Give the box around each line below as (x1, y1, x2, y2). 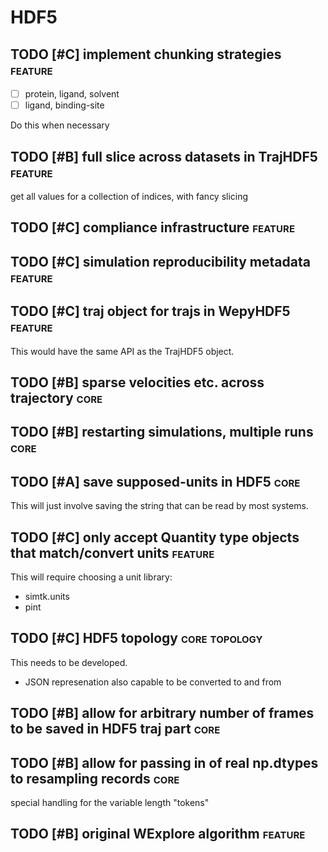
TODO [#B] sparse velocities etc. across (10, 374, 265, 391)
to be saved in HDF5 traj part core (10, 721, 221, 738)
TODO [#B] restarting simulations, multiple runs (10, 424, 314, 441)
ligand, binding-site (24, 99, 105, 111)
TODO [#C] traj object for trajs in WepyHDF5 (10, 303, 291, 320)
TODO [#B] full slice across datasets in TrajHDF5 (10, 148, 318, 165)
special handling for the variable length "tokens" (10, 796, 210, 808)
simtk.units (24, 590, 70, 602)
